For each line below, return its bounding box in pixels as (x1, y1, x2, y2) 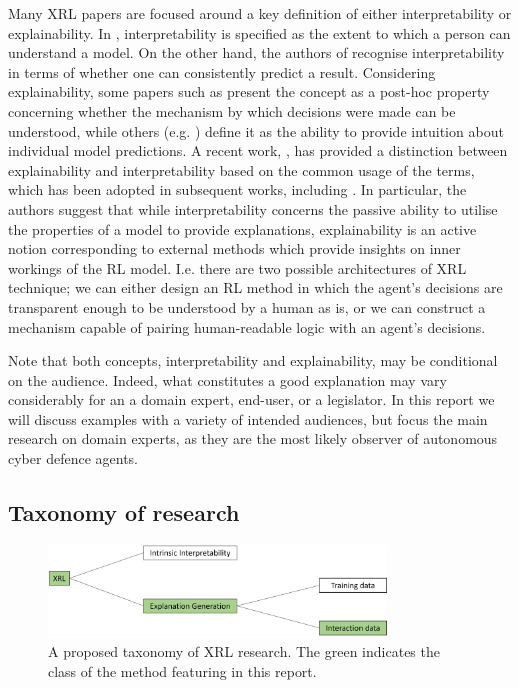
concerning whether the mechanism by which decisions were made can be (8, 100, 456, 121)
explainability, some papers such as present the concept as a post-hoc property (8, 81, 490, 102)
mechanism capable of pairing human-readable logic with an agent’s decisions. (8, 316, 486, 337)
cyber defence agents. (8, 448, 138, 469)
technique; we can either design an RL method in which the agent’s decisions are (8, 277, 503, 298)
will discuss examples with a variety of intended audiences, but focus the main (8, 408, 488, 429)
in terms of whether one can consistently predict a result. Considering (8, 61, 436, 82)
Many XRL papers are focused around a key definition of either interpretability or (8, 3, 512, 23)
